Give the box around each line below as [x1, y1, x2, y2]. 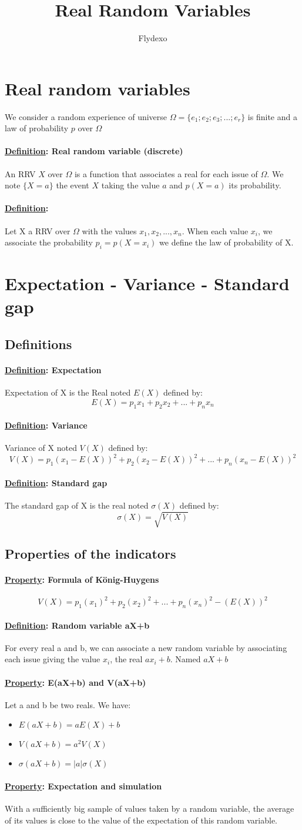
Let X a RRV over [5, 224, 71, 237]
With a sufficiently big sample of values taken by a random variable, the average [5, 802, 294, 815]
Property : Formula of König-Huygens [5, 573, 159, 585]
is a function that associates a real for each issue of [74, 167, 258, 180]
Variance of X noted [5, 441, 77, 454]
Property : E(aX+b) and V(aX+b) [5, 676, 146, 688]
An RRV [5, 167, 36, 180]
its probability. [229, 179, 281, 191]
